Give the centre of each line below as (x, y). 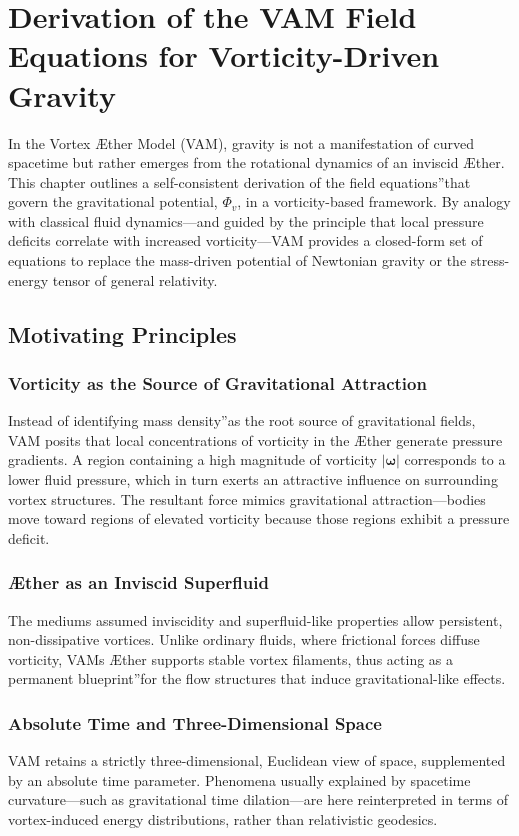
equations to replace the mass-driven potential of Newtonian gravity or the (237, 260)
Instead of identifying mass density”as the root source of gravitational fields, (242, 420)
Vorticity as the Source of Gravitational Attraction (217, 382)
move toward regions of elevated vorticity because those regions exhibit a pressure (259, 518)
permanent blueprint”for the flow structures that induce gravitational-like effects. (257, 678)
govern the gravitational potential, (113, 201)
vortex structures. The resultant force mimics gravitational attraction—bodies (247, 498)
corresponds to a (455, 459)
